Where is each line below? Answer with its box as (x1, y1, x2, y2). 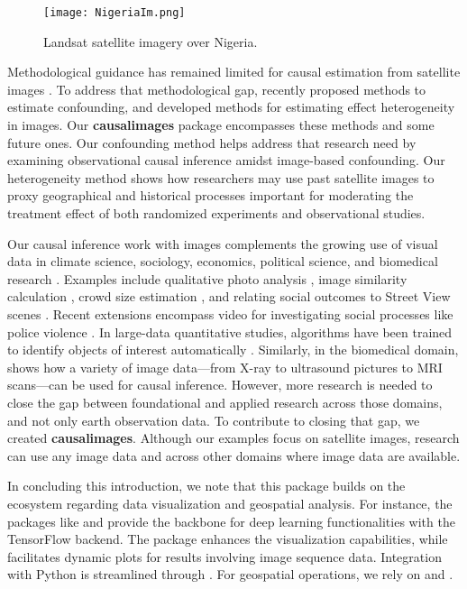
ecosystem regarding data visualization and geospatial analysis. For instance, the (7, 493, 453, 512)
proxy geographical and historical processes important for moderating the (7, 186, 414, 205)
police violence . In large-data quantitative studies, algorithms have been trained (7, 322, 453, 341)
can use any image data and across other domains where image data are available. (7, 446, 461, 465)
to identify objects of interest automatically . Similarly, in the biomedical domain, (7, 340, 459, 359)
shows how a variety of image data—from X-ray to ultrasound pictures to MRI (7, 357, 443, 376)
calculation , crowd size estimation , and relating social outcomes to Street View (7, 287, 451, 306)
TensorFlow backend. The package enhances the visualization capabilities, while (7, 529, 448, 548)
